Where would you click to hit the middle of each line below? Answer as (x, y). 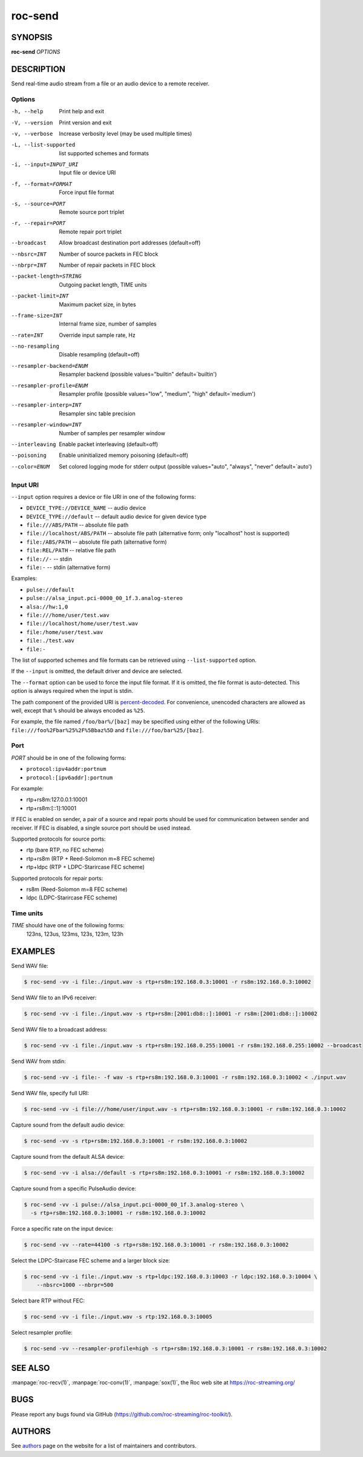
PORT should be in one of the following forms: (69, 758)
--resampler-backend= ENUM (50, 366)
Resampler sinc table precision (97, 413)
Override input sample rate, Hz (97, 335)
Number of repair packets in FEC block (107, 265)
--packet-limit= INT (40, 296)
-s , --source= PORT (38, 204)
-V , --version (32, 122)
